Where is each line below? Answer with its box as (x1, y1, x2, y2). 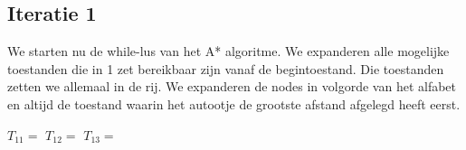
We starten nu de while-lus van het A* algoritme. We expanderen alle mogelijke (7, 42, 450, 61)
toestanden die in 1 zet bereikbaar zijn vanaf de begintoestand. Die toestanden (7, 59, 444, 78)
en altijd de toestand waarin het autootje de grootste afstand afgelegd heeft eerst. (7, 94, 461, 113)
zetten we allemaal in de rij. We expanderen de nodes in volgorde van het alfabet (7, 77, 457, 96)
